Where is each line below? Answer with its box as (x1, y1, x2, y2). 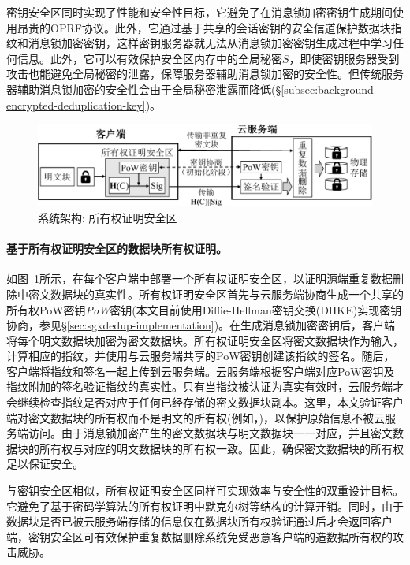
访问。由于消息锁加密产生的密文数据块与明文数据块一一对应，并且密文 (28, 425, 393, 441)
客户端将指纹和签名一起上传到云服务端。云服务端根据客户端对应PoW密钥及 (6, 362, 395, 379)
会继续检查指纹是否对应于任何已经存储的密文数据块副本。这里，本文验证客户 (6, 394, 404, 411)
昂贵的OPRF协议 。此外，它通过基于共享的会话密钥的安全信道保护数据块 (17, 19, 391, 35)
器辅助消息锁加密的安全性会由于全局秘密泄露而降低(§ (6, 80, 281, 97)
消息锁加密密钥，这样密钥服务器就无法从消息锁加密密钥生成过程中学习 (28, 35, 393, 51)
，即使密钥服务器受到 (289, 50, 400, 66)
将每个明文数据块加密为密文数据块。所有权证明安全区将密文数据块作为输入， (6, 332, 404, 348)
